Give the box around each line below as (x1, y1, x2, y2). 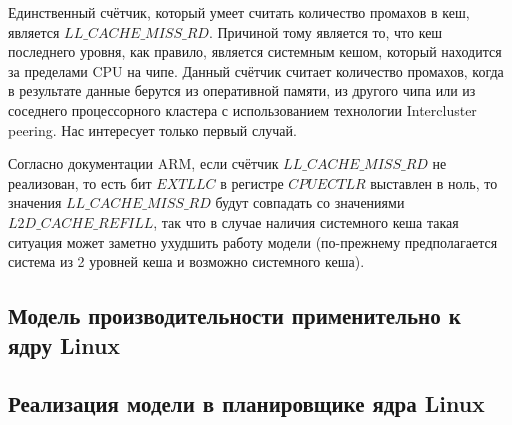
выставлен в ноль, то (370, 172, 498, 193)
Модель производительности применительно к (8, 300, 461, 331)
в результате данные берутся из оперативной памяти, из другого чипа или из (8, 80, 476, 101)
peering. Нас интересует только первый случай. (8, 119, 297, 140)
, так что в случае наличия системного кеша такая (153, 211, 459, 232)
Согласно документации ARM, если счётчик (8, 153, 279, 174)
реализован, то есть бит (8, 172, 152, 193)
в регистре (220, 172, 284, 193)
